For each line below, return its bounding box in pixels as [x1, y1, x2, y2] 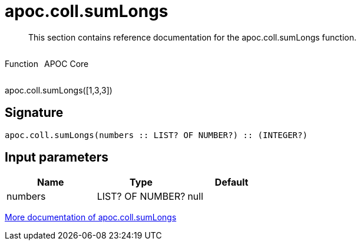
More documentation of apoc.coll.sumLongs [5, 212, 177, 223]
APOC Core [44, 58, 89, 69]
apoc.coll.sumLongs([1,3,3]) [5, 85, 112, 95]
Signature [5, 105, 64, 120]
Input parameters [5, 150, 109, 165]
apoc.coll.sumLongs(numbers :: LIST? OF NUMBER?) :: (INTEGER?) [5, 130, 308, 140]
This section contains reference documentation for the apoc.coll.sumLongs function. [28, 32, 357, 42]
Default [214, 176, 249, 189]
